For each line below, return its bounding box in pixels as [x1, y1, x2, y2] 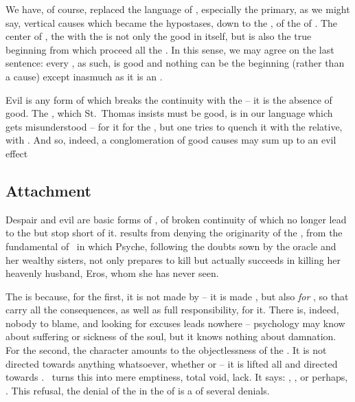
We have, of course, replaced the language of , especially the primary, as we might [5, 2, 350, 16]
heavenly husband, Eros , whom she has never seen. [5, 266, 219, 280]
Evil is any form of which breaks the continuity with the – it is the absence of [5, 92, 332, 107]
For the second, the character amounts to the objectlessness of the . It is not [5, 343, 327, 357]
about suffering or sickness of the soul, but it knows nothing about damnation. [5, 329, 336, 344]
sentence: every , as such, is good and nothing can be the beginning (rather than [5, 56, 345, 70]
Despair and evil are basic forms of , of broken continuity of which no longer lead [5, 212, 347, 226]
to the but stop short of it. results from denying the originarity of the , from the [5, 225, 343, 240]
